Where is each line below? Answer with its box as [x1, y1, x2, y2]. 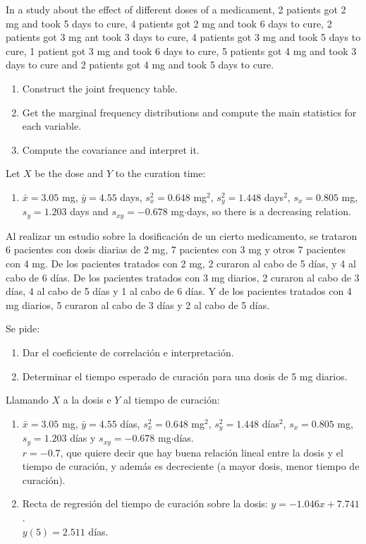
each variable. [22, 119, 82, 133]
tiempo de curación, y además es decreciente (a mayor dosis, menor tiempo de [22, 459, 360, 473]
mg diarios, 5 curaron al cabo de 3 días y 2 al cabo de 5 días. [6, 297, 270, 312]
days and [70, 204, 109, 219]
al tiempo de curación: [123, 392, 220, 407]
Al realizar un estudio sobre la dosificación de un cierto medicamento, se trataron [6, 228, 358, 243]
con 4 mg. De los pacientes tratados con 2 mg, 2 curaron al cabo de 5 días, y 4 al [6, 256, 356, 271]
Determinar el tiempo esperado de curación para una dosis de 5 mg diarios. [22, 368, 348, 383]
